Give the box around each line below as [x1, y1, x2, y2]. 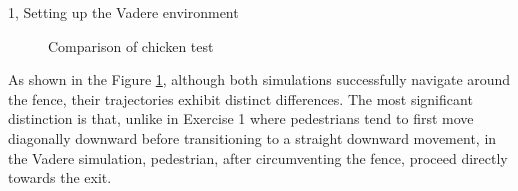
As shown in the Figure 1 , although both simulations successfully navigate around [8, 69, 511, 90]
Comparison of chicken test [48, 35, 214, 56]
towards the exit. [8, 167, 112, 188]
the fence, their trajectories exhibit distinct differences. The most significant [8, 88, 473, 109]
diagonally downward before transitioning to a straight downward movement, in [8, 127, 497, 148]
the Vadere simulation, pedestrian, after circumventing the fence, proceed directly [8, 147, 508, 168]
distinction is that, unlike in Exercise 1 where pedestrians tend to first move [8, 108, 474, 129]
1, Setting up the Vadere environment [8, 2, 239, 22]
